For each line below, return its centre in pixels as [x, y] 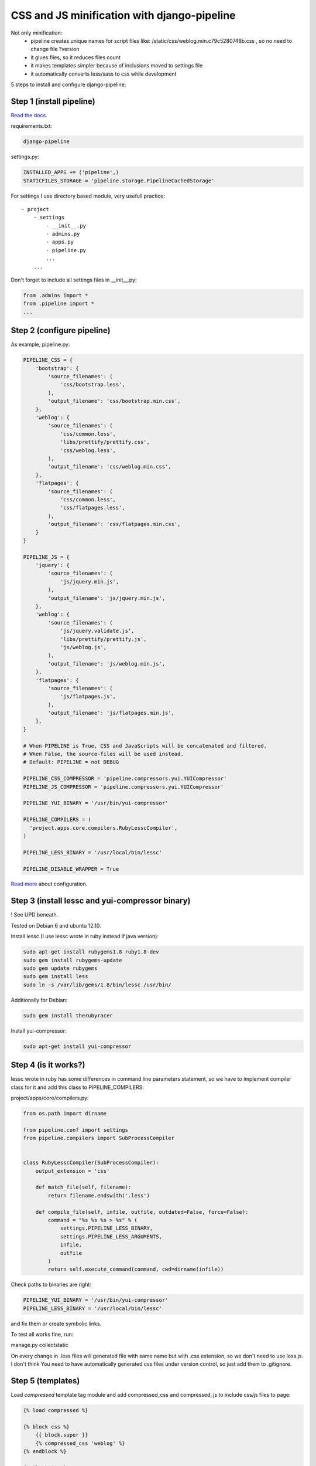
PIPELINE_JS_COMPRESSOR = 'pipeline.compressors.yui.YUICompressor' [123, 787]
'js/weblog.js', [83, 647]
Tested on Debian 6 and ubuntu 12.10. [56, 925]
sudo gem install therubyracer [68, 1015]
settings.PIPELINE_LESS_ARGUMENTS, [111, 1236]
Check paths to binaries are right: [51, 1285]
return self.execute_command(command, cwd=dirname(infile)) [136, 1269]
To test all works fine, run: [42, 1335]
